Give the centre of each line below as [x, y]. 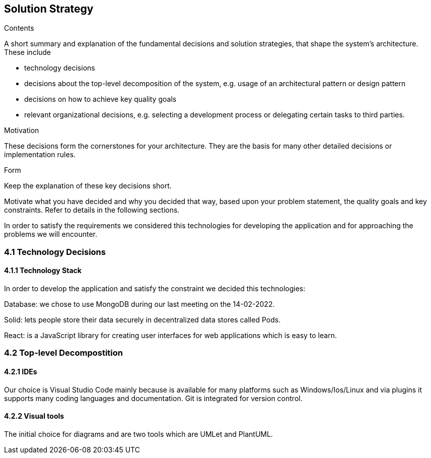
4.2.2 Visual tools [34, 416]
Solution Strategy [49, 9]
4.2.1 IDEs [21, 372]
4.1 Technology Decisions [55, 252]
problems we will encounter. [51, 234]
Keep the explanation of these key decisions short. [88, 186]
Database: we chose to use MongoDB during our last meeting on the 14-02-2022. [139, 304]
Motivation [22, 130]
